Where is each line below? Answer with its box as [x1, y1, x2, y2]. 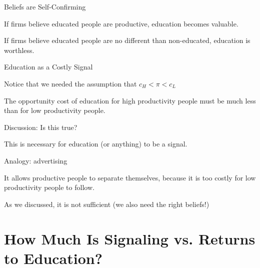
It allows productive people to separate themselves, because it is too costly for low [4, 172, 256, 182]
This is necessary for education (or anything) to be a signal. [4, 138, 187, 149]
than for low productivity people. [4, 105, 105, 115]
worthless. [4, 44, 34, 55]
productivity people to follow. [4, 182, 94, 192]
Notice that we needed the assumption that [4, 78, 137, 88]
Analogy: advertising [4, 155, 67, 165]
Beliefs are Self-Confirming [4, 1, 86, 11]
